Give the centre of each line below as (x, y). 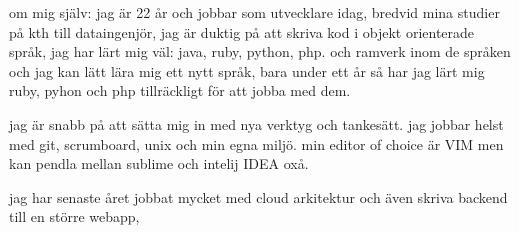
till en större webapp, (74, 216)
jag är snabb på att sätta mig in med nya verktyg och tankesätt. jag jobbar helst (256, 123)
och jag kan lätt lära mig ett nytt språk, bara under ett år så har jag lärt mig (247, 70)
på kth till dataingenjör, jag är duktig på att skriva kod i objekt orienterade (242, 31)
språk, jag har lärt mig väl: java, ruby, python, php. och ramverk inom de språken (260, 51)
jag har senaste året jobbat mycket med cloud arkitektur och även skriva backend (258, 196)
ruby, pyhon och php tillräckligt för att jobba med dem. (180, 90)
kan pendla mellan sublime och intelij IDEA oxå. (159, 163)
